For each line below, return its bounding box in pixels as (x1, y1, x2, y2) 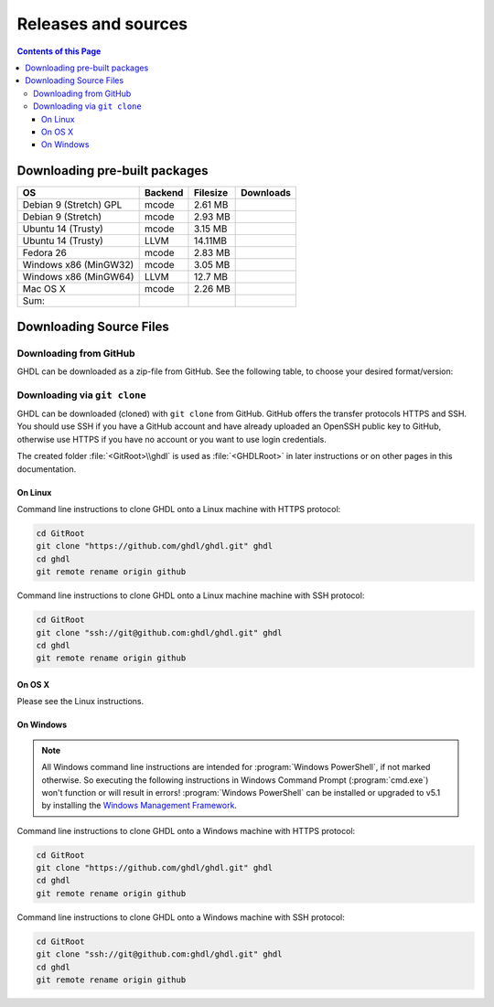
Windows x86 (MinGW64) (22, 271, 134, 284)
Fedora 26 (22, 247, 68, 260)
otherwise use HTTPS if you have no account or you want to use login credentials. (16, 434, 327, 445)
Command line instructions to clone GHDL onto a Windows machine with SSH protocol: (16, 911, 345, 923)
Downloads (241, 187, 292, 199)
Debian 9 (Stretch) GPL (22, 198, 123, 211)
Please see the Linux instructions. (16, 696, 145, 707)
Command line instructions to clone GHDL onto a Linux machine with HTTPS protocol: (16, 504, 341, 515)
